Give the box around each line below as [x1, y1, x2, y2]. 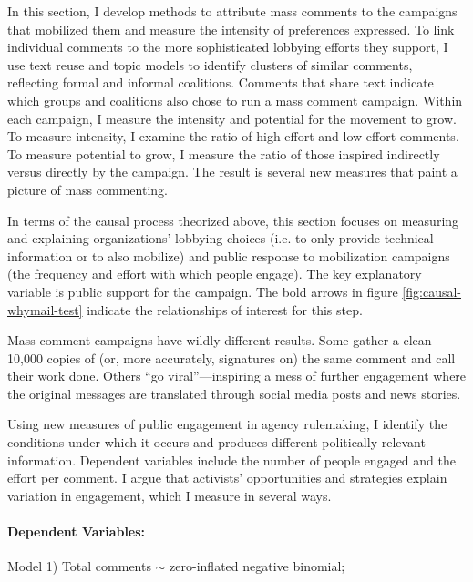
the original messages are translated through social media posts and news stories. [7, 383, 461, 403]
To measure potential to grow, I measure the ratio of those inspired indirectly [7, 144, 440, 163]
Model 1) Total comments [7, 556, 151, 576]
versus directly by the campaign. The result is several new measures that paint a [7, 162, 458, 181]
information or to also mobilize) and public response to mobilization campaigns [7, 246, 450, 265]
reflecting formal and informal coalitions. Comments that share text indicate [7, 73, 434, 92]
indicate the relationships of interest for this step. [87, 300, 363, 319]
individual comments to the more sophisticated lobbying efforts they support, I [7, 37, 448, 56]
